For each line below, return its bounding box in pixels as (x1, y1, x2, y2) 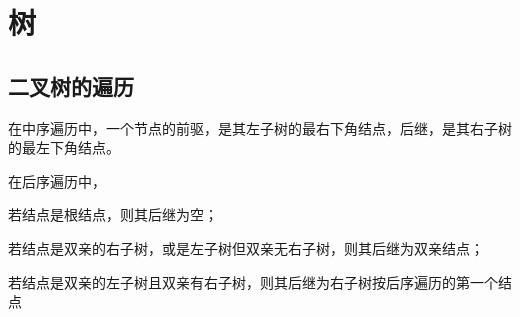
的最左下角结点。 (8, 137, 120, 158)
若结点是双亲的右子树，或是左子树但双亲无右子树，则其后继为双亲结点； (8, 237, 484, 258)
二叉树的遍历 (8, 70, 134, 101)
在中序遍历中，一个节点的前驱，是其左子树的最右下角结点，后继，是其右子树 (8, 117, 512, 138)
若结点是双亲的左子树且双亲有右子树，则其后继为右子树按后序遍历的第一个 (8, 271, 498, 292)
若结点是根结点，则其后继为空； (8, 204, 218, 225)
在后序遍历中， (8, 170, 106, 191)
